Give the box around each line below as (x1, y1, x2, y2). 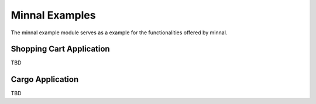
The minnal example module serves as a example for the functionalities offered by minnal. (11, 29, 228, 36)
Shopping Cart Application (11, 44, 111, 54)
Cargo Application (11, 74, 79, 84)
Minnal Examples (11, 9, 96, 21)
